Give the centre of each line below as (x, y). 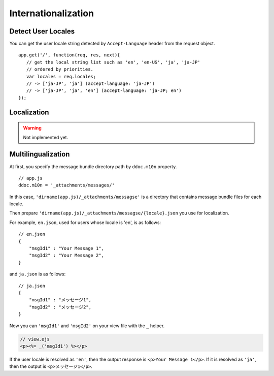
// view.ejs (35, 339)
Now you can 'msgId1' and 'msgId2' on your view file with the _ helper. (87, 326)
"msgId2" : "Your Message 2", (66, 256)
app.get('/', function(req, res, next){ (69, 55)
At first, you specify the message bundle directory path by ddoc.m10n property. (93, 166)
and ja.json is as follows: (38, 274)
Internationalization (52, 13)
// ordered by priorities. (60, 69)
